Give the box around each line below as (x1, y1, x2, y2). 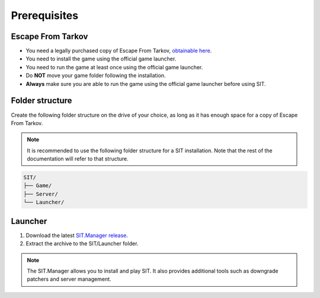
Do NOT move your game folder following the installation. (25, 72, 166, 79)
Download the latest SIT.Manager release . (25, 232, 129, 239)
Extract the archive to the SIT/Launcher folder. (25, 240, 139, 247)
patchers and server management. (27, 275, 112, 283)
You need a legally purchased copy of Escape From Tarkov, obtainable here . (25, 47, 212, 55)
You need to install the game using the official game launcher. (25, 55, 177, 62)
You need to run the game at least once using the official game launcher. (25, 63, 203, 71)
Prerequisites (11, 9, 79, 22)
